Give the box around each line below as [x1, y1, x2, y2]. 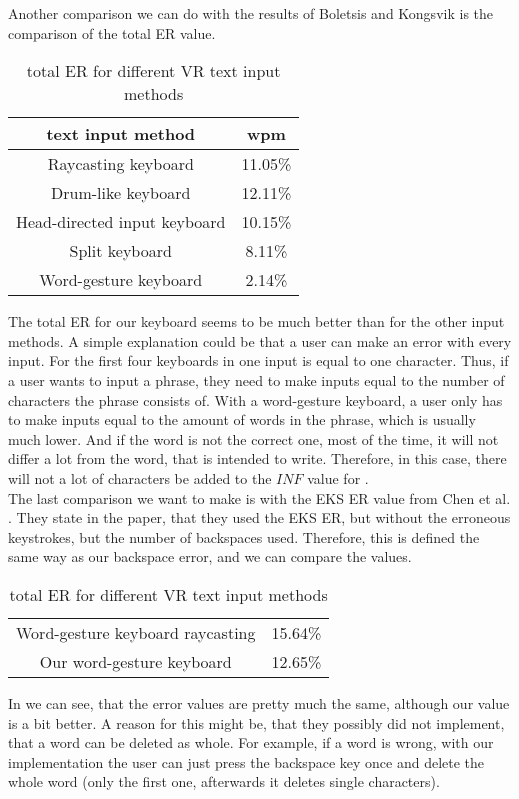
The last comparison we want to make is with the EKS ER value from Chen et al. [8, 487, 511, 508]
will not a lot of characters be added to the [8, 467, 272, 488]
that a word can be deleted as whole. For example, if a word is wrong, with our [8, 732, 494, 753]
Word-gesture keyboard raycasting [16, 620, 256, 644]
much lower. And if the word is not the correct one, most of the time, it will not [8, 428, 499, 449]
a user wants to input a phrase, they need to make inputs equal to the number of [8, 369, 505, 390]
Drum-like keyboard [51, 181, 191, 205]
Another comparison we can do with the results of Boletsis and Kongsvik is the [8, 3, 494, 23]
